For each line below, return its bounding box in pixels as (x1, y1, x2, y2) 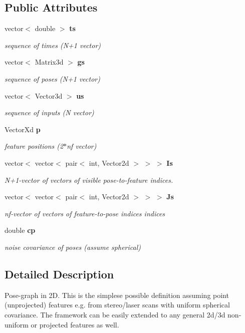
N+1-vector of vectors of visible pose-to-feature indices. (5, 174, 173, 185)
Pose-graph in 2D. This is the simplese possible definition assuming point (5, 289, 229, 300)
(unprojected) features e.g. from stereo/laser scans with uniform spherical (5, 299, 230, 310)
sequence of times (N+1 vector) (5, 40, 101, 50)
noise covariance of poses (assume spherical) (5, 241, 141, 252)
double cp (5, 225, 36, 235)
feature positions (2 (5, 141, 64, 151)
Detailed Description (5, 266, 114, 281)
